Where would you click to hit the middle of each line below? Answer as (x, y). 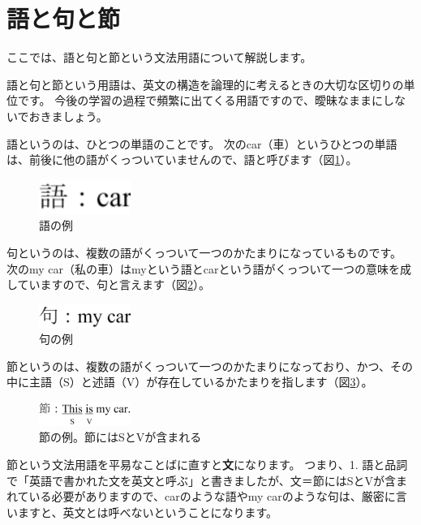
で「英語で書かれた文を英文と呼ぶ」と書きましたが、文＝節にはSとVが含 (202, 480)
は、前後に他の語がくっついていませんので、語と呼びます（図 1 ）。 (182, 159)
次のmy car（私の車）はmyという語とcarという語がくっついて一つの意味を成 (209, 268)
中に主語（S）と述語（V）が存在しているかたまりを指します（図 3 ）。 (190, 382)
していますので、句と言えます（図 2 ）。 (109, 284)
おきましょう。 (68, 116)
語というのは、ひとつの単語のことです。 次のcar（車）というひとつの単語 (202, 143)
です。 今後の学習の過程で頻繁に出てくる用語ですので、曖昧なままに (200, 100)
